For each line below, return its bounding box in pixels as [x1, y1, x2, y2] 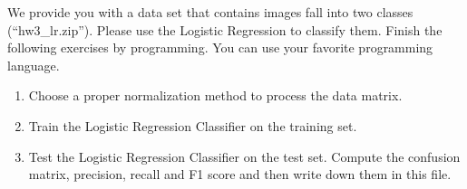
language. [7, 55, 60, 74]
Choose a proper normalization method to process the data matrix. [28, 86, 403, 105]
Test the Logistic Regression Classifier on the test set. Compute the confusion [28, 146, 461, 165]
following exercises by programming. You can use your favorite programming [7, 38, 433, 57]
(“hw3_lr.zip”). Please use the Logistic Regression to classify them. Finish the [7, 20, 443, 39]
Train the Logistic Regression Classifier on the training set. [28, 116, 357, 135]
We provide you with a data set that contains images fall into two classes [7, 3, 413, 21]
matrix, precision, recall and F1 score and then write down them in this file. [28, 165, 452, 184]
